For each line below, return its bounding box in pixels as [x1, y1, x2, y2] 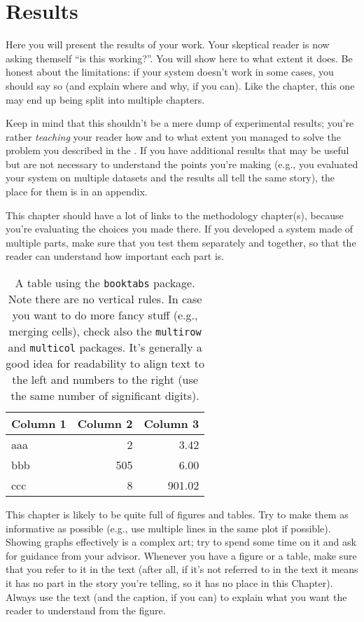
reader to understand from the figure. [6, 603, 166, 618]
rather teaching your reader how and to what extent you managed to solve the [6, 129, 341, 144]
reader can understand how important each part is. [6, 249, 225, 263]
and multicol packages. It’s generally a [8, 339, 202, 356]
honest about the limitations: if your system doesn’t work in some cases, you [6, 64, 334, 79]
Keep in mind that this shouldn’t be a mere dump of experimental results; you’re [6, 116, 354, 130]
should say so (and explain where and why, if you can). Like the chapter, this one [6, 78, 355, 92]
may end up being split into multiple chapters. [6, 92, 205, 106]
